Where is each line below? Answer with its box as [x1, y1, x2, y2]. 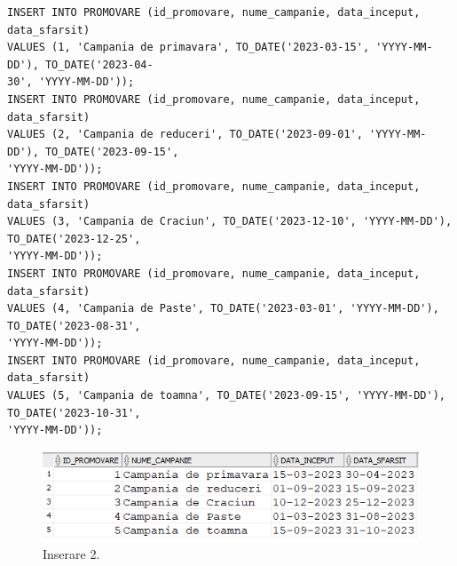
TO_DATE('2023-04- [44, 58, 154, 71]
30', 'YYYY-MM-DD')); [7, 76, 135, 89]
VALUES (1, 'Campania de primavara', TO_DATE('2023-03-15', [7, 41, 370, 54]
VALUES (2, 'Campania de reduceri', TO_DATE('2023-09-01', [7, 128, 363, 141]
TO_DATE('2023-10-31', [7, 406, 141, 419]
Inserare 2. [43, 545, 100, 563]
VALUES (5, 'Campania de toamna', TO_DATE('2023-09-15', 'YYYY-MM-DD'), [7, 389, 445, 403]
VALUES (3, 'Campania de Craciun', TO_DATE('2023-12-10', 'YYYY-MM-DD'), [7, 215, 453, 228]
